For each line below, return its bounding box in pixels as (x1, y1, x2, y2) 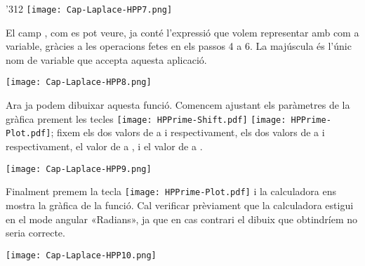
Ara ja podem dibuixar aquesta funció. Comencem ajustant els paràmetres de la (6, 98, 350, 112)
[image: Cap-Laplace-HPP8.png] (6, 77, 152, 88)
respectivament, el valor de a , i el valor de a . (6, 139, 203, 153)
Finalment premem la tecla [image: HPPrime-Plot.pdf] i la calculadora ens (6, 184, 336, 199)
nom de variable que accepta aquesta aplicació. (6, 52, 207, 67)
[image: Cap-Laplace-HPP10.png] (6, 250, 157, 260)
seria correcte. (6, 225, 65, 240)
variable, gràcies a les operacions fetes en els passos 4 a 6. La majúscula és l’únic (6, 39, 352, 53)
